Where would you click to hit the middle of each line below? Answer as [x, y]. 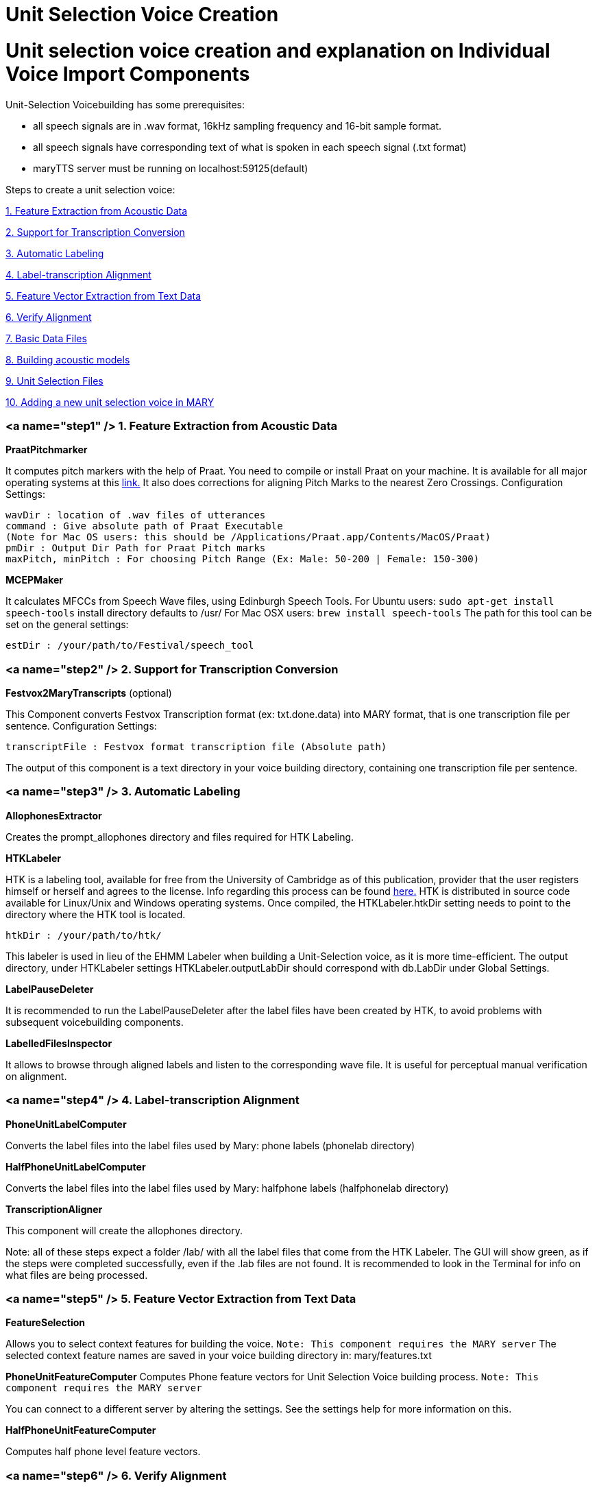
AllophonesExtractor [54, 815]
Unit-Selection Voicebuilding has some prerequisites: [125, 104]
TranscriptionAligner [54, 1209]
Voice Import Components [128, 74]
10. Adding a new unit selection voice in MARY [110, 402]
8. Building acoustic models [68, 359]
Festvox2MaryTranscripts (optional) [89, 693]
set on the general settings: [67, 625]
